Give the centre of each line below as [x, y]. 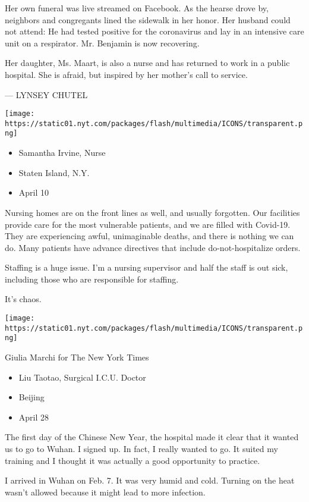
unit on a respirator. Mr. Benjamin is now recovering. [102, 43]
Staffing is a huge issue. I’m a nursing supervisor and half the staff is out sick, [146, 267]
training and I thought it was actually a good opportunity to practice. [133, 460]
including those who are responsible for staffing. [92, 279]
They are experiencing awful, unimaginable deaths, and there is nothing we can [149, 236]
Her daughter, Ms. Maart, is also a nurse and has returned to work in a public [147, 63]
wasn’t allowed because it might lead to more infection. [105, 492]
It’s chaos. [23, 299]
